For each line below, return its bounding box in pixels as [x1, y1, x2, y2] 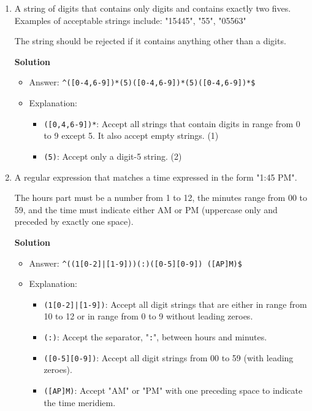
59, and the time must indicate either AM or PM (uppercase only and [14, 203, 278, 216]
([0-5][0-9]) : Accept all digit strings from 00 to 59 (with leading [44, 351, 294, 364]
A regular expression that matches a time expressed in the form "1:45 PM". [14, 170, 297, 183]
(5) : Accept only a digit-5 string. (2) [44, 149, 182, 162]
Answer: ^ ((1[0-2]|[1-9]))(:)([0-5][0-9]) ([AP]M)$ [29, 256, 242, 269]
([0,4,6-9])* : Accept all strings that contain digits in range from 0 [44, 117, 300, 130]
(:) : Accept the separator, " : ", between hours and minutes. [44, 331, 267, 343]
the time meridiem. [44, 396, 116, 409]
